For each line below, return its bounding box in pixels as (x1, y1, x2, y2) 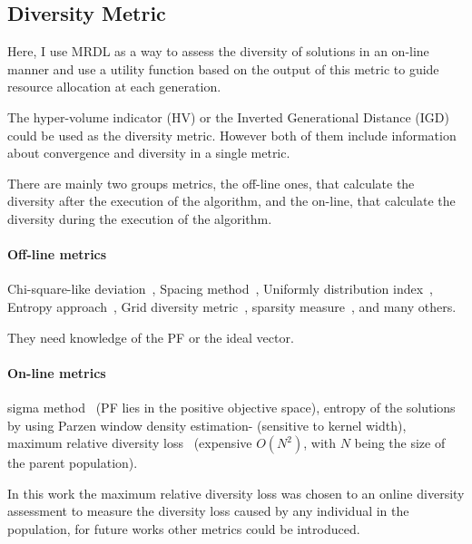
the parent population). (7, 453, 138, 472)
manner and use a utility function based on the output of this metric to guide (7, 59, 439, 78)
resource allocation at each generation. (7, 77, 221, 96)
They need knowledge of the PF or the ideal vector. (7, 327, 294, 346)
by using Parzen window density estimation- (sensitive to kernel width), (7, 415, 407, 434)
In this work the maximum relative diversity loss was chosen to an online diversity (7, 483, 465, 502)
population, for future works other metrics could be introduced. (7, 519, 360, 538)
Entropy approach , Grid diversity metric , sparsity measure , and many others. (7, 296, 457, 316)
